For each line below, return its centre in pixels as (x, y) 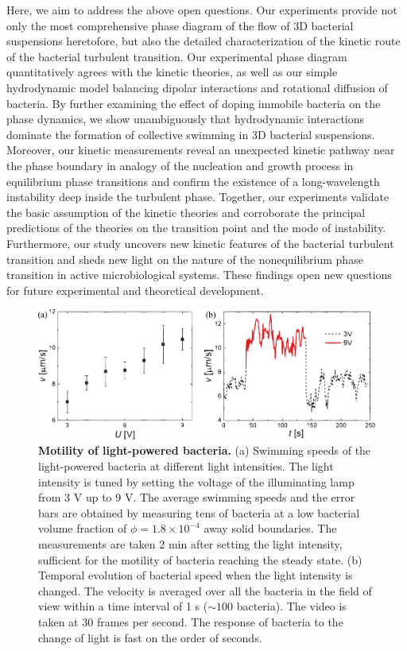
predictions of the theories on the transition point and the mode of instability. (196, 228)
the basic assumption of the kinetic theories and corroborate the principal (186, 212)
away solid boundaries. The (270, 528)
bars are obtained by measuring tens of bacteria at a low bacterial (199, 512)
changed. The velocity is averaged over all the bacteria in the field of (205, 590)
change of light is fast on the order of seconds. (150, 637)
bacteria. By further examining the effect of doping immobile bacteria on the (194, 103)
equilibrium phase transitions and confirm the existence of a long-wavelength (193, 181)
